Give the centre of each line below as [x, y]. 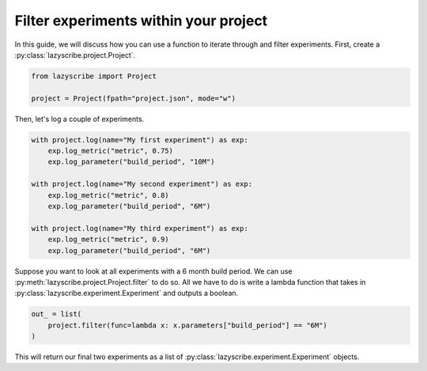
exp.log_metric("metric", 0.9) [108, 240]
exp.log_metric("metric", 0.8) [108, 195]
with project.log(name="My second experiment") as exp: [142, 184]
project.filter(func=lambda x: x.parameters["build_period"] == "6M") [188, 325]
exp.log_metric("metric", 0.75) [111, 151]
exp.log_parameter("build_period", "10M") [131, 162]
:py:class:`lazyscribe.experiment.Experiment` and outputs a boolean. [127, 293]
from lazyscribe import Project [94, 76]
